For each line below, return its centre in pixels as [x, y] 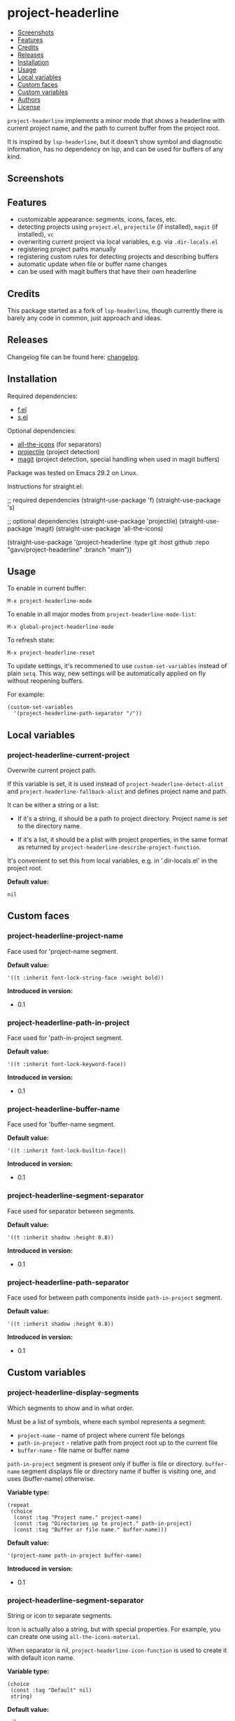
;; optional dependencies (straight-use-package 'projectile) [93, 521]
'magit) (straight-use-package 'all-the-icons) [99, 529]
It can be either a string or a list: [53, 805]
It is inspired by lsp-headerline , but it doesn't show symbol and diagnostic [115, 141]
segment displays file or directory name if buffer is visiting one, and [119, 1471]
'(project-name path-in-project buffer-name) [74, 1555]
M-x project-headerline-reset [51, 653]
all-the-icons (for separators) [59, 444]
